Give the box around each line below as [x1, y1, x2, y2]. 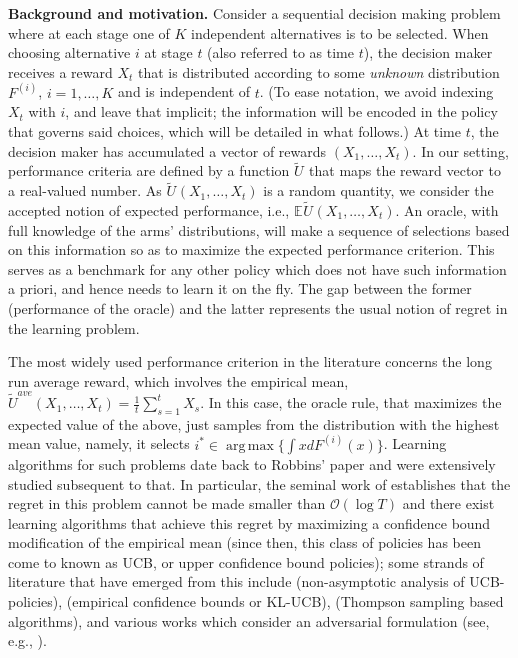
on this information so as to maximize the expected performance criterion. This [8, 239, 495, 260]
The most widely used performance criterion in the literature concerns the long [8, 351, 492, 372]
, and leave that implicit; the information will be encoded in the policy [65, 101, 498, 122]
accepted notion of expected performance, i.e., [8, 200, 290, 221]
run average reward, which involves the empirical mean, [8, 370, 349, 391]
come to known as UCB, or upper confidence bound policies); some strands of [8, 551, 484, 572]
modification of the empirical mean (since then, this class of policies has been [8, 532, 481, 553]
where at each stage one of [8, 22, 170, 43]
